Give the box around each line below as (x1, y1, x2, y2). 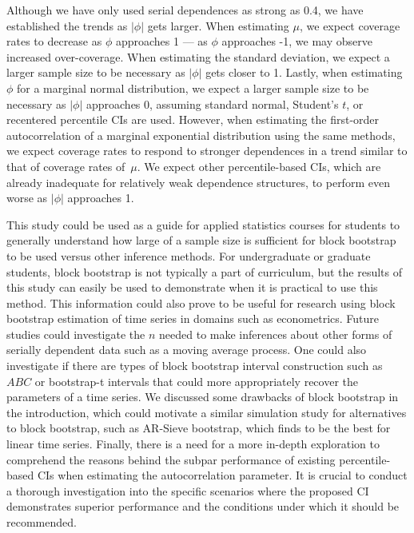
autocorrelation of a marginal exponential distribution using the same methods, (6, 126, 396, 143)
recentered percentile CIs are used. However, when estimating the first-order (6, 111, 380, 128)
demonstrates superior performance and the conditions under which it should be (6, 498, 400, 515)
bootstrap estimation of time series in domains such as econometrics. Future (6, 310, 380, 327)
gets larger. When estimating (147, 17, 289, 34)
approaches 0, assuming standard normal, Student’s (86, 95, 339, 112)
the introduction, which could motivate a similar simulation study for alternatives (6, 404, 407, 420)
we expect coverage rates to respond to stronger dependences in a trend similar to (6, 142, 408, 159)
